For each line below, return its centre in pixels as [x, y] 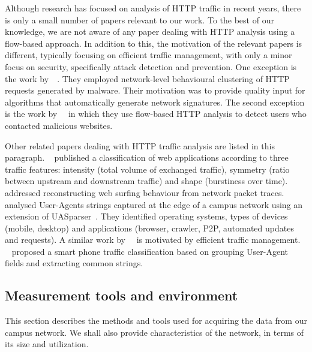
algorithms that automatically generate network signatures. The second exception [155, 102]
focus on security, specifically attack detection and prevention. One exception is [151, 66]
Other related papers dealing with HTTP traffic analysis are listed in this [140, 145]
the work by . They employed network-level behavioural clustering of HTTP [147, 78]
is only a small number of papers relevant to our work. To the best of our [139, 19]
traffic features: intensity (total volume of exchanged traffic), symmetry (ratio [147, 169]
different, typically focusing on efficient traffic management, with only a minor [148, 55]
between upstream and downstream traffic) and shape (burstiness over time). [146, 181]
